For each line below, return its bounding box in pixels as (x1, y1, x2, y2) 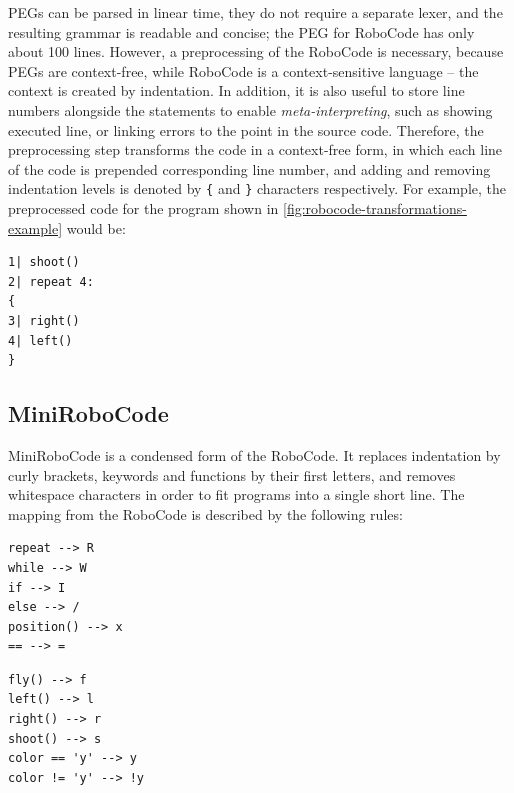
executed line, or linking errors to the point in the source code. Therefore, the (8, 119, 484, 140)
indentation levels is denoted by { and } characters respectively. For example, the (8, 178, 507, 199)
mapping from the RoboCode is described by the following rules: (8, 503, 403, 524)
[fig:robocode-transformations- (282, 198, 467, 218)
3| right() (8, 313, 80, 328)
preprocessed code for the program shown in (8, 198, 279, 218)
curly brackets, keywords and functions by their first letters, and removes (8, 464, 456, 485)
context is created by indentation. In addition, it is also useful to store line (8, 80, 465, 101)
